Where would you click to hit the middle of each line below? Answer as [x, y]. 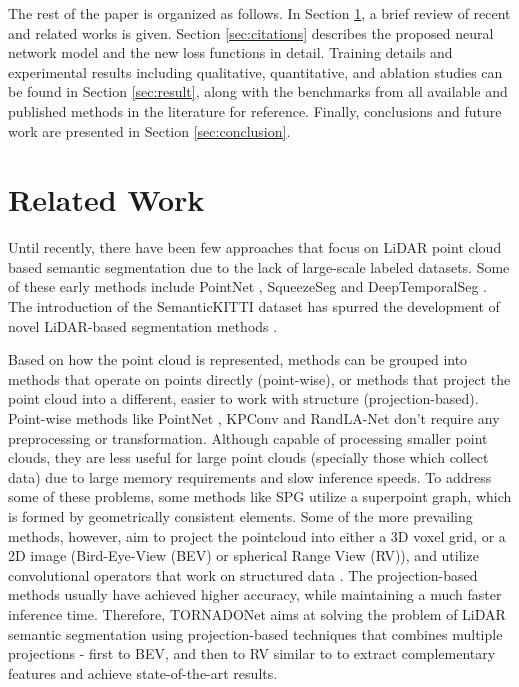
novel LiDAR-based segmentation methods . [143, 325]
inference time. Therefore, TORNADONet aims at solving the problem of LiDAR [257, 613]
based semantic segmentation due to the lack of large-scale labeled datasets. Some [259, 266]
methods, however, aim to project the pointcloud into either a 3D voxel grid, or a [257, 535]
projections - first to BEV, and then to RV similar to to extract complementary [252, 653]
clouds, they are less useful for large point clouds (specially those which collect [248, 457]
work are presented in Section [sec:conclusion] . [149, 130]
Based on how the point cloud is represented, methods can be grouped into [238, 359]
